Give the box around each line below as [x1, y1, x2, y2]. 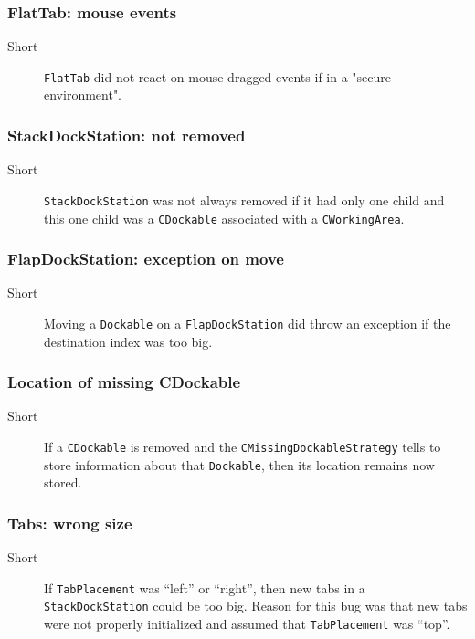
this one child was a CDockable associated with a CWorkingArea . [44, 208, 405, 227]
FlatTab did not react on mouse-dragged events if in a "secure [44, 67, 392, 86]
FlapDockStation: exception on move [7, 247, 284, 270]
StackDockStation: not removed [7, 123, 246, 146]
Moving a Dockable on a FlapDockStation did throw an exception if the [44, 314, 451, 332]
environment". [44, 85, 122, 104]
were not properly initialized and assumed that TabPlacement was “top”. [44, 614, 450, 634]
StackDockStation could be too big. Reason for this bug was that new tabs [44, 596, 468, 615]
